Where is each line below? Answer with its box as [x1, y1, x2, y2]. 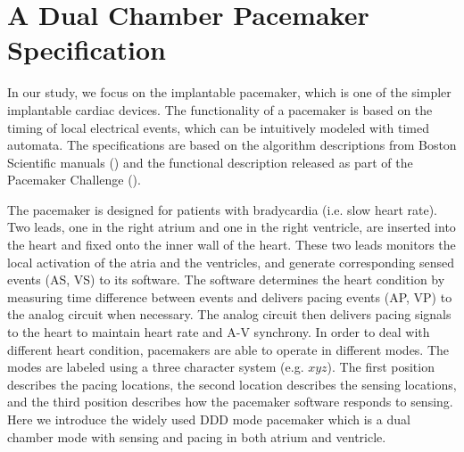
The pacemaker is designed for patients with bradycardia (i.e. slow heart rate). [7, 200, 437, 218]
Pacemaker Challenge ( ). [7, 170, 141, 189]
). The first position [327, 357, 435, 376]
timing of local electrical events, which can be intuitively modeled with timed [7, 118, 429, 136]
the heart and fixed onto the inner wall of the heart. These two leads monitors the [7, 235, 456, 254]
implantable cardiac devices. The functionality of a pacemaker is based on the [7, 100, 433, 119]
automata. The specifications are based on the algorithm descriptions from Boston [7, 136, 457, 154]
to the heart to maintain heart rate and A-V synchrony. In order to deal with [7, 323, 430, 341]
